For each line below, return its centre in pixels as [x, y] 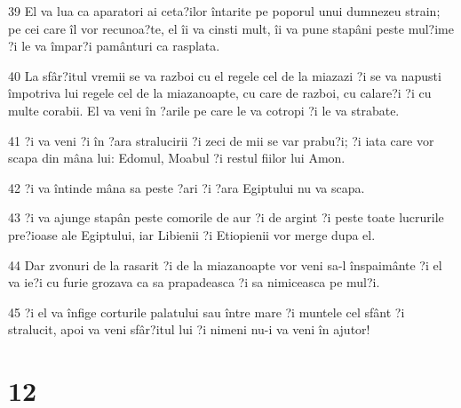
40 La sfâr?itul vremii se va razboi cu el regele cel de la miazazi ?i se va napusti [225, 75]
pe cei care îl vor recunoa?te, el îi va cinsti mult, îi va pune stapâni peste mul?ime [231, 28]
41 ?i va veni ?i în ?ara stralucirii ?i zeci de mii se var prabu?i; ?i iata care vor [221, 140]
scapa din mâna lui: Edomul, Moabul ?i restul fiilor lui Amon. [177, 158]
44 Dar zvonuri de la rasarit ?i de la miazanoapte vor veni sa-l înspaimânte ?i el [225, 264]
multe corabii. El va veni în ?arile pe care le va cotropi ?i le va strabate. [204, 110]
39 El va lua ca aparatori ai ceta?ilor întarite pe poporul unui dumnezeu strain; [224, 11]
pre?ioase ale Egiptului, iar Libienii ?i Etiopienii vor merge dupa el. [192, 234]
